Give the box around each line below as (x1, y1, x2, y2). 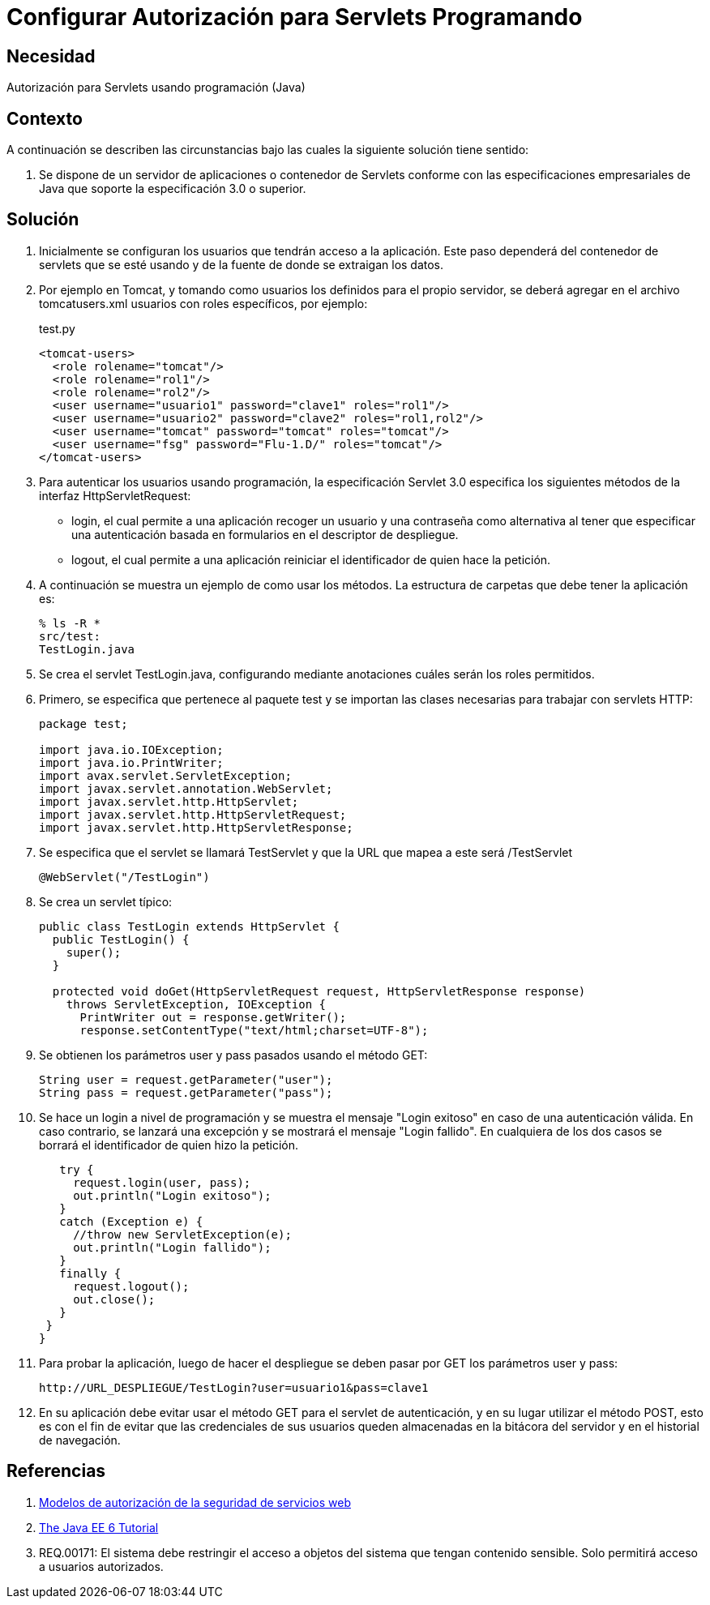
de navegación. (39, 1432, 121, 1447)
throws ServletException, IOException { (66, 997, 327, 1011)
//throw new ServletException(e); (73, 1227, 292, 1241)
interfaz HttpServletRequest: (39, 488, 191, 503)
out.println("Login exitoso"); (73, 1188, 272, 1202)
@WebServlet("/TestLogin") (39, 870, 210, 884)
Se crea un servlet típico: (39, 894, 173, 909)
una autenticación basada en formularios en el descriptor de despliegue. (71, 527, 459, 541)
